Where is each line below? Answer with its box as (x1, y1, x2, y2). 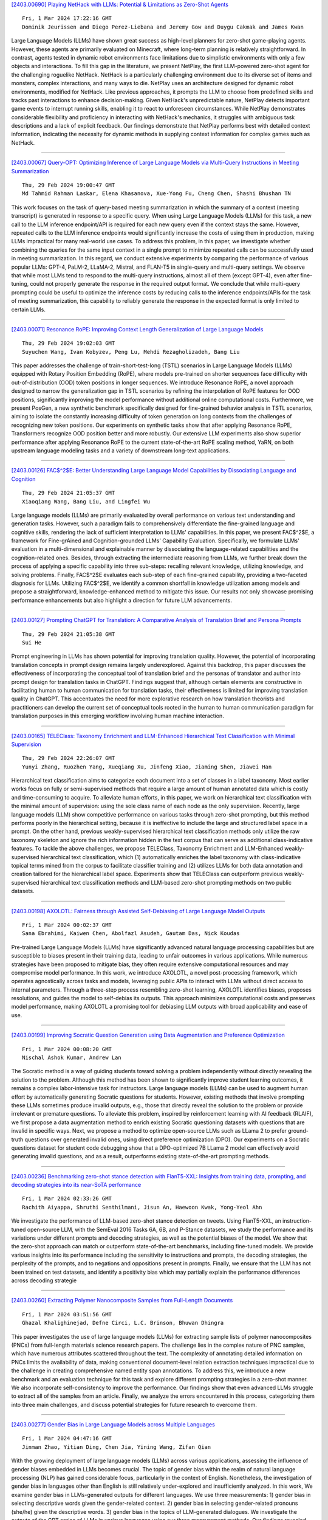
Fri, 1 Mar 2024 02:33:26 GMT (22, 1195, 112, 1202)
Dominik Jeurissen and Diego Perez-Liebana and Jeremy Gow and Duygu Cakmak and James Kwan (22, 23, 304, 30)
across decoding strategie (11, 1277, 77, 1284)
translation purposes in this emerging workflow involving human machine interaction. (11, 712, 224, 720)
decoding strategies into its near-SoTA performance (11, 1181, 142, 1189)
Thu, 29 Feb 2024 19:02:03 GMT (22, 340, 115, 347)
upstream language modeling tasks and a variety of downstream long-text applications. (11, 447, 230, 454)
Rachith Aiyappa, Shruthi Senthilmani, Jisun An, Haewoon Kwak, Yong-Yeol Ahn (22, 1204, 262, 1211)
